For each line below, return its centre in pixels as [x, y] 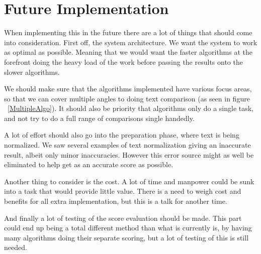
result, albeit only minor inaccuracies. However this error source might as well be [129, 154]
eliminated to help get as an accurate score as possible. [89, 164]
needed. [16, 247]
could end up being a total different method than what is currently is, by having [128, 228]
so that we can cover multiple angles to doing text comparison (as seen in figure [127, 98]
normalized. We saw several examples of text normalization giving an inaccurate [127, 145]
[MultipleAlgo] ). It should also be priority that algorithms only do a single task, [131, 108]
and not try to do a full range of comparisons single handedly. [99, 118]
